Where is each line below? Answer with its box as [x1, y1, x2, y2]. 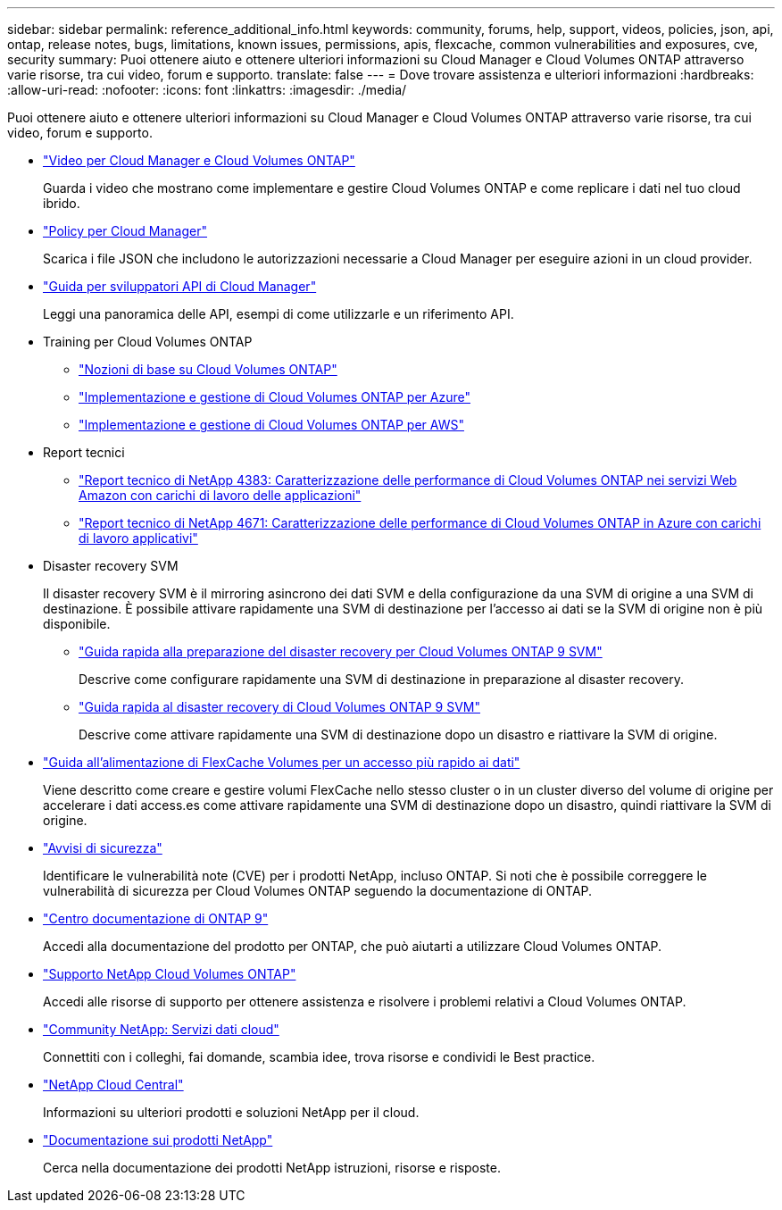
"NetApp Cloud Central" [43, 1077, 184, 1092]
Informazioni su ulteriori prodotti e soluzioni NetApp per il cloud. [43, 1105, 420, 1120]
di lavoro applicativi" [79, 530, 198, 546]
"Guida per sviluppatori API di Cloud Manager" [43, 279, 317, 294]
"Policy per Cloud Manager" [43, 223, 208, 238]
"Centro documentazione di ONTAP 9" [43, 911, 269, 926]
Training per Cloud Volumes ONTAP [43, 334, 253, 349]
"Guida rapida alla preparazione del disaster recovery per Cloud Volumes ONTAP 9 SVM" [79, 644, 603, 659]
